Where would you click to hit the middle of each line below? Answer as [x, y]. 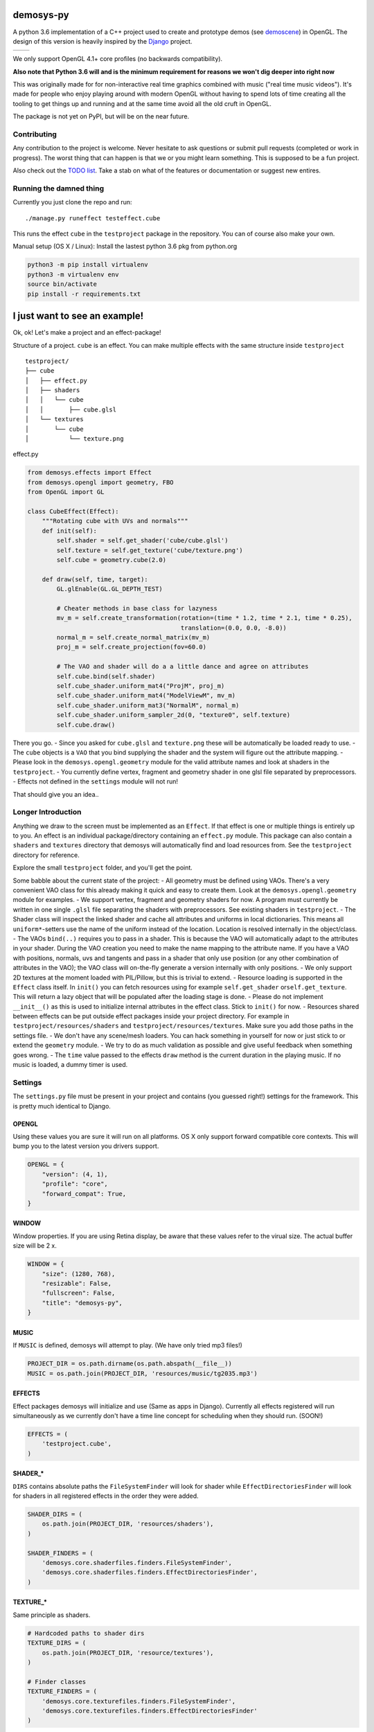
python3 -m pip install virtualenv [88, 265]
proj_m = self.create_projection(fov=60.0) [132, 647]
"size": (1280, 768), [79, 1274]
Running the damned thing [58, 188]
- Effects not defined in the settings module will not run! [96, 781]
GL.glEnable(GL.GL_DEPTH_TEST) [109, 589]
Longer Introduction [47, 812]
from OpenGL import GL [66, 492]
